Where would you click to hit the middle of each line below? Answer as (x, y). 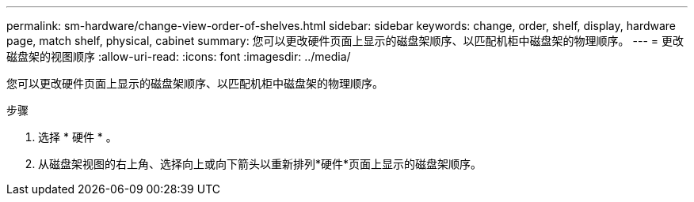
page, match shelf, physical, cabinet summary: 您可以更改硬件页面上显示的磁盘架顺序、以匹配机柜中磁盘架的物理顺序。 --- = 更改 (345, 41)
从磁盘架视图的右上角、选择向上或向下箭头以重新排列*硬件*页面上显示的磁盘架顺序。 (260, 164)
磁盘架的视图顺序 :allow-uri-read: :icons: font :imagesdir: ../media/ (179, 56)
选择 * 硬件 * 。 (78, 137)
